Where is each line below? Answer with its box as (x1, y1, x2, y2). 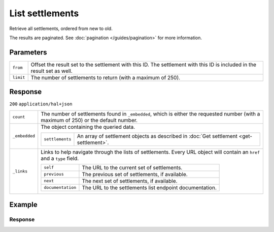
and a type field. (41, 155, 79, 162)
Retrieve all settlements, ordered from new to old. (9, 25, 113, 32)
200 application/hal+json (9, 101, 73, 107)
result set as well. (30, 67, 73, 74)
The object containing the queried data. (41, 123, 135, 130)
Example (9, 200, 38, 209)
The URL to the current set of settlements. (82, 164, 183, 171)
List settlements (9, 8, 79, 19)
